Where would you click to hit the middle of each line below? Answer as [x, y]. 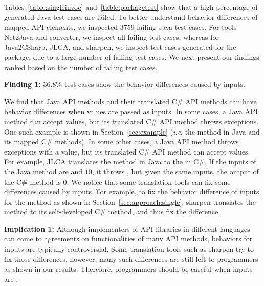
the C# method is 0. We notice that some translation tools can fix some [117, 181]
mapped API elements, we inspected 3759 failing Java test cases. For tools [120, 27]
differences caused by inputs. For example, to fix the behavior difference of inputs [132, 192]
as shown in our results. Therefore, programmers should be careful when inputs [128, 269]
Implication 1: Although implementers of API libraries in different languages [127, 228]
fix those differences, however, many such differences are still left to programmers [131, 259]
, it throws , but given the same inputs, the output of [175, 171]
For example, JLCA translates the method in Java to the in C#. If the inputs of [130, 161]
